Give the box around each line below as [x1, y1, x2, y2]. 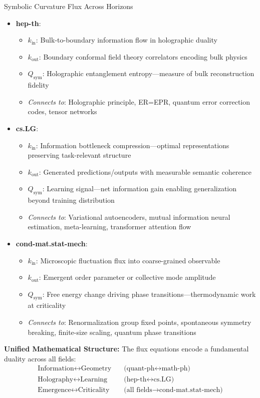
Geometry [81, 365, 112, 372]
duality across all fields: [4, 353, 76, 363]
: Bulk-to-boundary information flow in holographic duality [36, 35, 217, 45]
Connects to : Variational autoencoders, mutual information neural [28, 211, 230, 222]
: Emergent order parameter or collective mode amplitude [39, 272, 216, 282]
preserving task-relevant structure [28, 150, 131, 160]
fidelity [28, 80, 49, 90]
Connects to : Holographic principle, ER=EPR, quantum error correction [28, 96, 250, 107]
